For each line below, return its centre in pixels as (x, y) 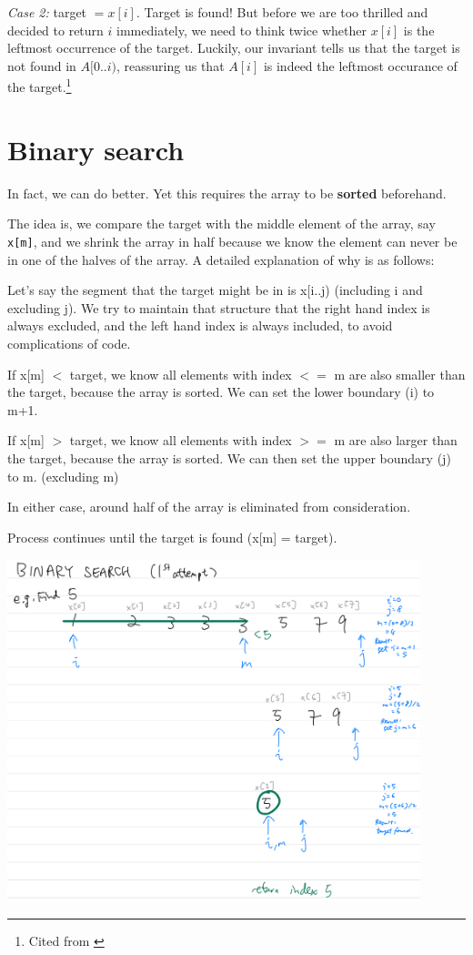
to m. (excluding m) (63, 476)
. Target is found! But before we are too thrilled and (282, 12)
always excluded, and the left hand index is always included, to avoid (200, 325)
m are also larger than (396, 440)
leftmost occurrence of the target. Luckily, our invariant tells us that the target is (234, 48)
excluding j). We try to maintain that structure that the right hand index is (219, 307)
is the (419, 30)
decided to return (55, 30)
